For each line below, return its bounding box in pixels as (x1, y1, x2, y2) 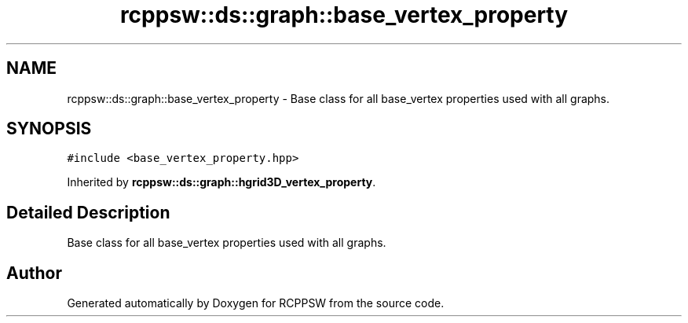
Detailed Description (6, 202, 170, 222)
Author (6, 262, 62, 283)
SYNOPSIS (6, 119, 92, 139)
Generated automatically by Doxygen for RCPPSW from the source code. (67, 296, 445, 310)
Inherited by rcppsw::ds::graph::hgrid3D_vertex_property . (67, 175, 376, 189)
